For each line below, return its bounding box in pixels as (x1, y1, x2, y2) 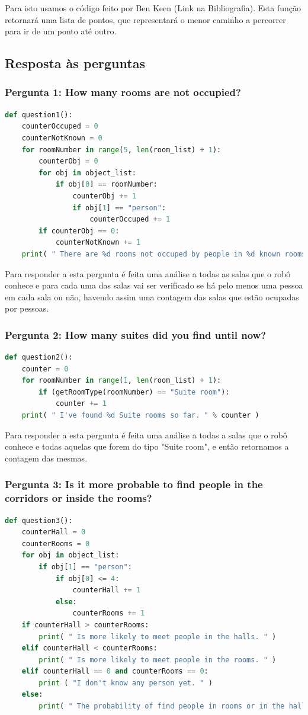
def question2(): (5, 353, 73, 362)
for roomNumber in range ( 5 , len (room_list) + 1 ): (21, 145, 222, 154)
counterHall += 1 (72, 586, 141, 595)
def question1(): (5, 110, 73, 119)
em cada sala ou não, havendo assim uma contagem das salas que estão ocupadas (5, 290, 299, 303)
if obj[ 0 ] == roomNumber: (55, 180, 158, 189)
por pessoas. (5, 302, 49, 315)
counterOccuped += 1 (89, 215, 171, 224)
